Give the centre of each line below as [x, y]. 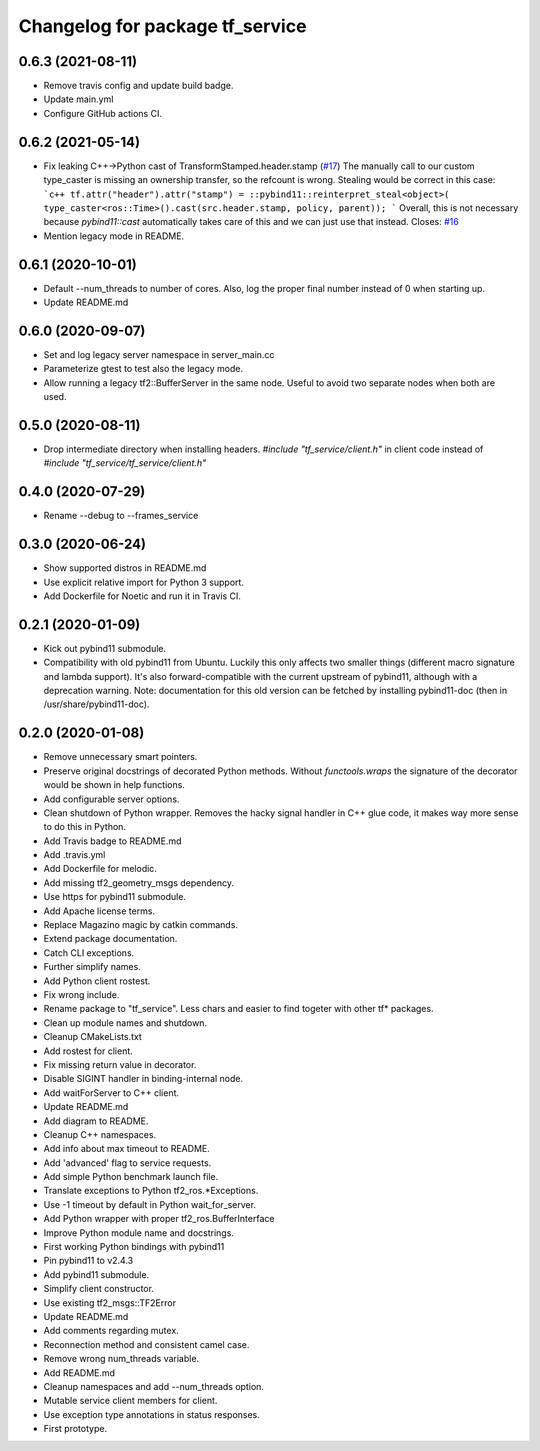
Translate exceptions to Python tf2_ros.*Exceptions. [151, 1191]
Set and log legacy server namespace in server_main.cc [159, 354]
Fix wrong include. [81, 994]
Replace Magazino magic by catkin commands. [141, 925]
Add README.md [79, 1372]
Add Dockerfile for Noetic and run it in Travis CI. [142, 596]
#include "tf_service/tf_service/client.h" [125, 463]
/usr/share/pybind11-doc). [96, 704]
